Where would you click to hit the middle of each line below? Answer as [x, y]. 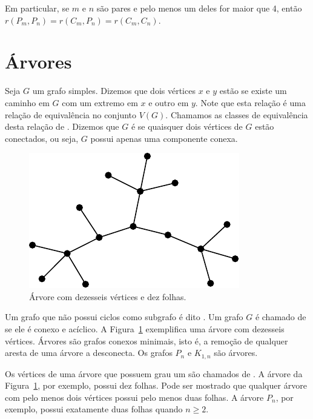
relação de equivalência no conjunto [71, 114]
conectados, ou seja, [42, 138]
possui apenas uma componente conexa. [164, 138]
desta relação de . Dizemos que [62, 126]
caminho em [27, 102]
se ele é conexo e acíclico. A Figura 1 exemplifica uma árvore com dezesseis [145, 329]
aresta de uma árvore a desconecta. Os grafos [89, 353]
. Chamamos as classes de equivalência [237, 114]
